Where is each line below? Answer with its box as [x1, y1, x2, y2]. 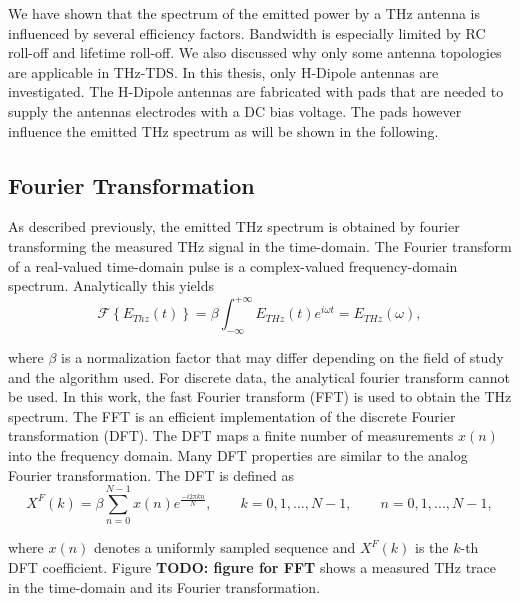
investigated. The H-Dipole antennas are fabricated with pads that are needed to [8, 81, 504, 102]
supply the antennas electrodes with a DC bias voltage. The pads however [8, 100, 462, 121]
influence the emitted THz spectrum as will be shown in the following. [8, 120, 439, 141]
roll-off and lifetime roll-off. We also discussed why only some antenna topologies [8, 42, 502, 63]
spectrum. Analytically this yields [8, 275, 215, 296]
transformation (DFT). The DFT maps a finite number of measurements [8, 425, 454, 446]
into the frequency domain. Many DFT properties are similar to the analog [8, 445, 468, 465]
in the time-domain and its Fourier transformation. [8, 576, 321, 597]
